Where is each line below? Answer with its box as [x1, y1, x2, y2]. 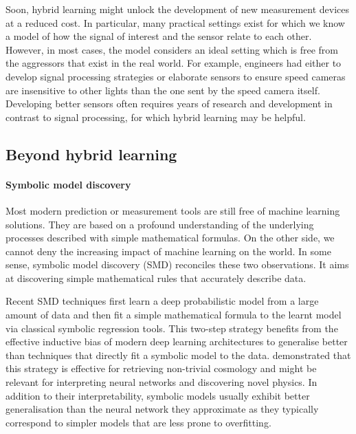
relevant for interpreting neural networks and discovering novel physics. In [5, 375, 318, 389]
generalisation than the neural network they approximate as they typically [5, 402, 319, 416]
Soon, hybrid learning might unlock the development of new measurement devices [5, 2, 349, 16]
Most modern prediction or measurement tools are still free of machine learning [5, 203, 340, 217]
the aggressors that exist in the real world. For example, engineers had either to [5, 56, 342, 70]
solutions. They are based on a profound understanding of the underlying [5, 217, 314, 231]
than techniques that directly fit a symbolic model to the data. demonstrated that [5, 347, 351, 362]
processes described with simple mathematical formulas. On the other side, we [5, 230, 335, 245]
